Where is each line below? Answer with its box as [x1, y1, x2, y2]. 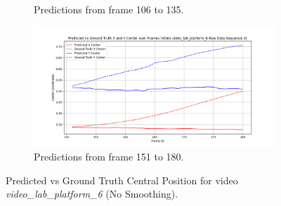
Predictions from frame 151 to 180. [34, 149, 184, 164]
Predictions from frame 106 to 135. [34, 2, 184, 16]
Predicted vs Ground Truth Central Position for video [6, 172, 238, 187]
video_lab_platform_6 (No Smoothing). [6, 186, 178, 201]
